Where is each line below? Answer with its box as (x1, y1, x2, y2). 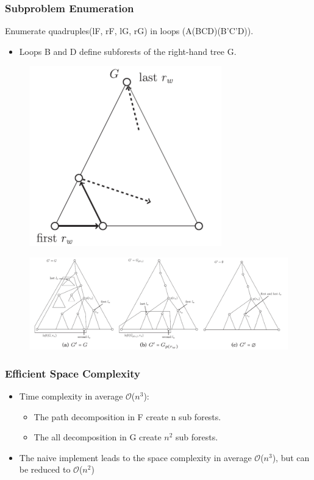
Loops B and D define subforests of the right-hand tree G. (19, 45, 237, 57)
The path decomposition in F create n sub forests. (34, 410, 221, 423)
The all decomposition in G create (34, 431, 162, 443)
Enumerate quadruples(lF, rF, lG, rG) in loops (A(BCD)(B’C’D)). (5, 24, 254, 37)
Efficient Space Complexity (5, 365, 140, 381)
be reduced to (19, 463, 71, 476)
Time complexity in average (19, 389, 123, 402)
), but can (272, 451, 310, 464)
